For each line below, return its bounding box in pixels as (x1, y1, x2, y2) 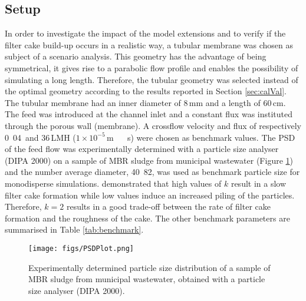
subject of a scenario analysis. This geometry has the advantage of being (5, 50, 266, 62)
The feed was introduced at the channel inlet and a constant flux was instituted (5, 108, 293, 120)
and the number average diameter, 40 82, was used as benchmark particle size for (5, 166, 300, 178)
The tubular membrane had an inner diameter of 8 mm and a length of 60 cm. (5, 96, 286, 108)
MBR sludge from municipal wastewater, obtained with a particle (28, 273, 265, 285)
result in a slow (231, 177, 287, 189)
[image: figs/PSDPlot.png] (28, 244, 134, 253)
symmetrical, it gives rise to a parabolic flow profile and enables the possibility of (5, 61, 298, 74)
